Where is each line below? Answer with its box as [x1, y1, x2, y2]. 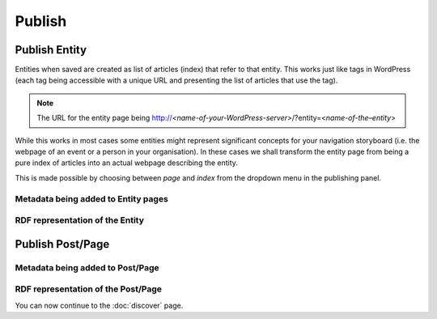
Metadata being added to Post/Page [15, 262, 159, 273]
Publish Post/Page [15, 237, 110, 251]
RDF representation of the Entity [15, 215, 145, 226]
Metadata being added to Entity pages [15, 193, 169, 204]
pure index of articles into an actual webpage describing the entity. [15, 158, 239, 168]
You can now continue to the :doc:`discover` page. [15, 300, 184, 310]
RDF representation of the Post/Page [15, 283, 162, 295]
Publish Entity [15, 43, 87, 57]
